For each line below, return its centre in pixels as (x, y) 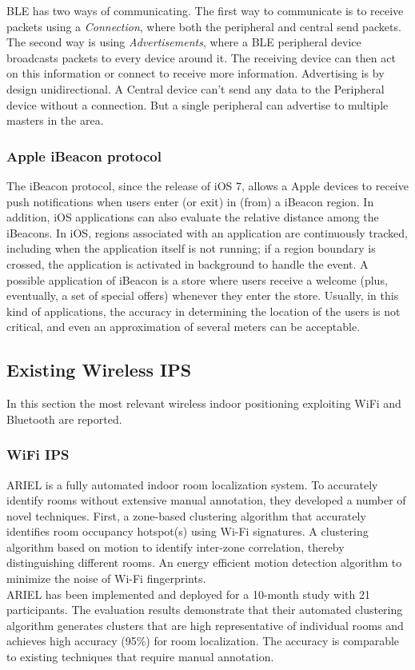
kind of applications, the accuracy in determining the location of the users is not (204, 311)
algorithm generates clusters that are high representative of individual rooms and (205, 625)
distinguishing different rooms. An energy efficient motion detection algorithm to (204, 562)
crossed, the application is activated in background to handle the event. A (188, 263)
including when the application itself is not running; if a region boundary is (191, 248)
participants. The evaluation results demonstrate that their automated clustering (205, 610)
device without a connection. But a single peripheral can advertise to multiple (198, 104)
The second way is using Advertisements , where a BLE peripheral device (184, 42)
